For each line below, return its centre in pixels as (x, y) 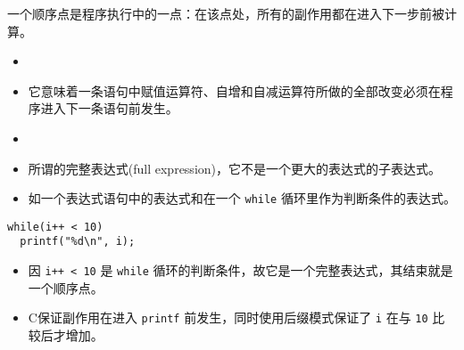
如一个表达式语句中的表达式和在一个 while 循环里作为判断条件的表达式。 (242, 198)
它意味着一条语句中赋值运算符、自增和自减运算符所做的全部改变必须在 (234, 90)
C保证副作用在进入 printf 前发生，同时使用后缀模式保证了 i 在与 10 (228, 317)
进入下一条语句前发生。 (109, 108)
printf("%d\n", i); (78, 242)
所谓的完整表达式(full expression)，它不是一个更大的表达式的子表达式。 (235, 168)
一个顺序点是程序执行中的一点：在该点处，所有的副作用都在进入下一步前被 (226, 13)
